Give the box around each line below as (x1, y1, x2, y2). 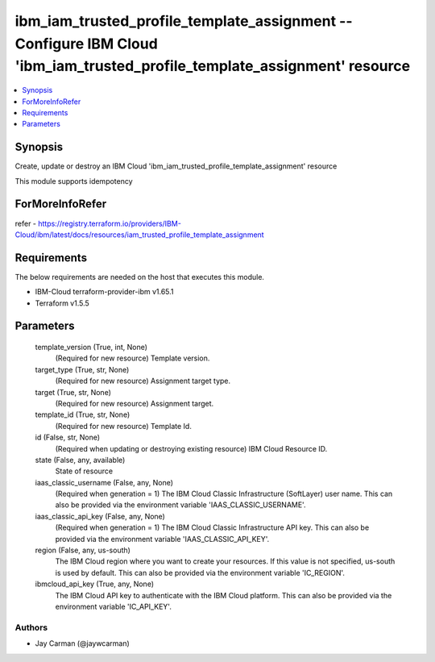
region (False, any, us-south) (35, 545, 130, 556)
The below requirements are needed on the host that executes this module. (14, 272, 265, 281)
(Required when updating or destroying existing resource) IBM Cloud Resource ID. (55, 443, 328, 453)
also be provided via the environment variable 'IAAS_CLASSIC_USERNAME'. (55, 500, 306, 510)
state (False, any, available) (35, 455, 126, 464)
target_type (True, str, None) (35, 364, 130, 374)
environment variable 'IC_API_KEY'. (55, 602, 172, 611)
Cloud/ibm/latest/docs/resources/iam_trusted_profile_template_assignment (14, 230, 265, 239)
